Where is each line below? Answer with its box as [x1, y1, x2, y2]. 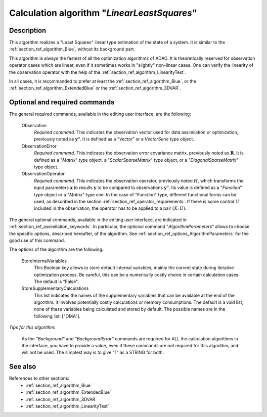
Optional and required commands [9, 98, 115, 106]
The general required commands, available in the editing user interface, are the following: [9, 111, 191, 117]
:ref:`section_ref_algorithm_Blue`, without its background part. [9, 46, 135, 52]
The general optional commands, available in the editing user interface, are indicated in [9, 217, 187, 223]
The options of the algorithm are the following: [9, 246, 104, 252]
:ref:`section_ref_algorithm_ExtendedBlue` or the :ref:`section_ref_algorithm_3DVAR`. [9, 85, 181, 91]
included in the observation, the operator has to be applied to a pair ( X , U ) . [34, 205, 187, 211]
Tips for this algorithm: [9, 324, 56, 330]
